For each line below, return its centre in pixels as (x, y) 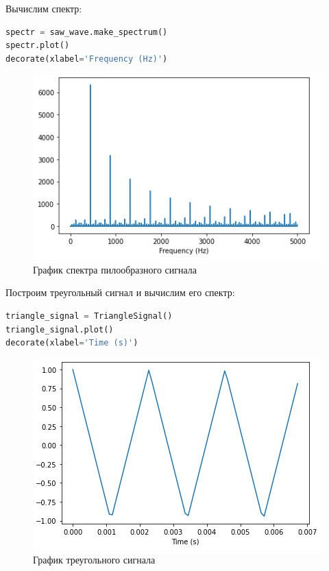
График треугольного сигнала (94, 560)
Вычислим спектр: (44, 8)
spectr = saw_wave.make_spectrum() (87, 32)
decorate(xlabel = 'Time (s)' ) (72, 343)
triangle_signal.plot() (60, 329)
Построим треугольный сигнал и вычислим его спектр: (120, 292)
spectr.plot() (38, 46)
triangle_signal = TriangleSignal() (89, 316)
